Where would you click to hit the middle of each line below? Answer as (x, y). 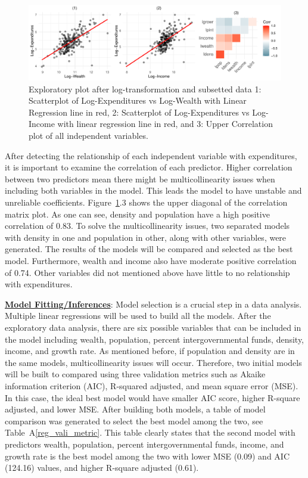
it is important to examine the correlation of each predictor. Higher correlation (149, 167)
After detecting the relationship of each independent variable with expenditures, (151, 155)
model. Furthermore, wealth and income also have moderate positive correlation (151, 261)
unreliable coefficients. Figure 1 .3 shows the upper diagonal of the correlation (146, 202)
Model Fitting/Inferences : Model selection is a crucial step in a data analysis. (153, 304)
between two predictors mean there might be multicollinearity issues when (140, 179)
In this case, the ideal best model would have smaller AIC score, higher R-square (153, 397)
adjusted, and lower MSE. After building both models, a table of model (135, 409)
